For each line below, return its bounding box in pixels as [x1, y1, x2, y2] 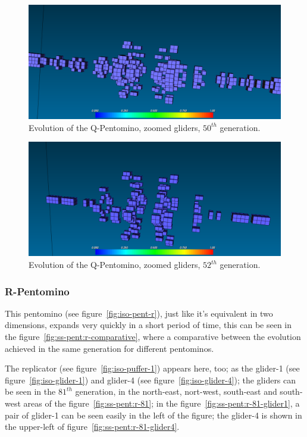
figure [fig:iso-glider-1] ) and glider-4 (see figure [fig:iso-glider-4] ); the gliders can [5, 373, 296, 386]
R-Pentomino [5, 283, 70, 298]
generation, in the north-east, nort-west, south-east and [75, 385, 277, 398]
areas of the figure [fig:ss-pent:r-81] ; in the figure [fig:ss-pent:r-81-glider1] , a [23, 397, 300, 409]
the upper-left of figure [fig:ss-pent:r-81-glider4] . [5, 420, 180, 433]
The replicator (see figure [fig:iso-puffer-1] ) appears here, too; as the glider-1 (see [5, 362, 300, 374]
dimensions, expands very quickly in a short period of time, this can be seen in [5, 319, 292, 331]
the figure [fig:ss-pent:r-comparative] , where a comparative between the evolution [5, 330, 301, 343]
